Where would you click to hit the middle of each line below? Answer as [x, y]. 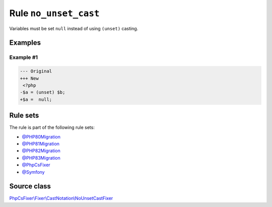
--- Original [36, 71]
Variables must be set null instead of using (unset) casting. [74, 28]
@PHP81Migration [41, 144]
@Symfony [33, 172]
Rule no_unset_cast [54, 13]
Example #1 [23, 57]
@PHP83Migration [41, 158]
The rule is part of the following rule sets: [52, 127]
